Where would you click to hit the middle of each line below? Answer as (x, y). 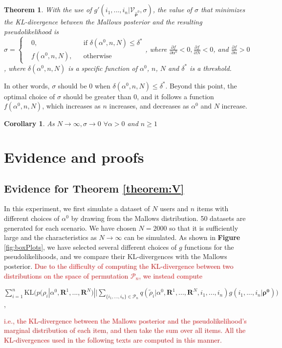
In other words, (27, 85)
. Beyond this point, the (201, 85)
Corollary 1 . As (29, 123)
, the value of (172, 10)
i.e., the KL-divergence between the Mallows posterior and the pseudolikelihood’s (125, 320)
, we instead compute (171, 275)
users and (174, 208)
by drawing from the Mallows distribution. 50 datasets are (158, 218)
